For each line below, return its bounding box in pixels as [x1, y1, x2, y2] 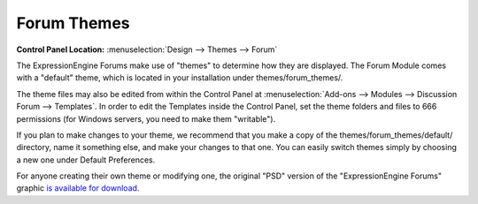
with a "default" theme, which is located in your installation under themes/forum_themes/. [16, 72, 343, 83]
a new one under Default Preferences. [16, 155, 156, 165]
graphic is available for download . [16, 183, 140, 193]
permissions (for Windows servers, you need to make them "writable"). [16, 113, 276, 124]
